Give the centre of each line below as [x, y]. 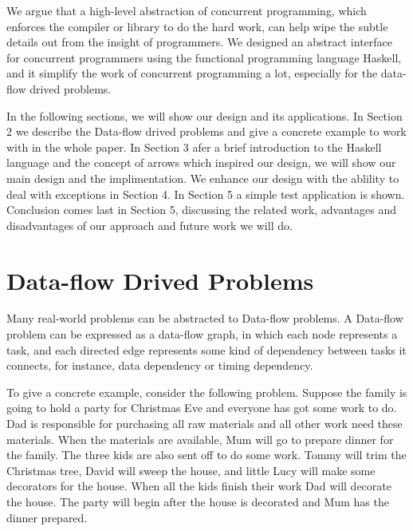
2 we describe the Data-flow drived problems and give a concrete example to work [206, 131]
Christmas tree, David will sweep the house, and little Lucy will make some [191, 470]
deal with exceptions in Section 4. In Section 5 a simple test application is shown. [206, 194]
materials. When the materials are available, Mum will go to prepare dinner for [200, 439]
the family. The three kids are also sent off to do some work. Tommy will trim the [206, 455]
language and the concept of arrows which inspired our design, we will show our [201, 162]
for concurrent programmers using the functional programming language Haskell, [204, 57]
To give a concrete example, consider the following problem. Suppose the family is [207, 392]
